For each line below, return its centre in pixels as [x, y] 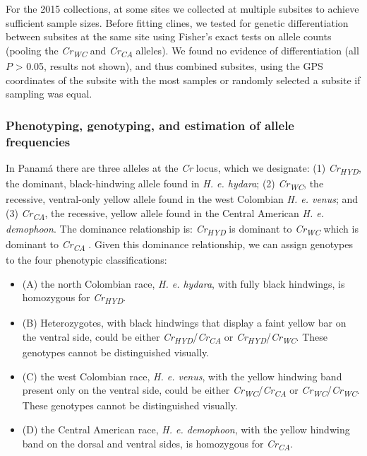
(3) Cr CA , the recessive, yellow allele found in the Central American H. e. [165, 214]
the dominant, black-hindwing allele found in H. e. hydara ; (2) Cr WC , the [165, 184]
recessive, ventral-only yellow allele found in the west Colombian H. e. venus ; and [182, 199]
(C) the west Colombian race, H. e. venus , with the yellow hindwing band [182, 376]
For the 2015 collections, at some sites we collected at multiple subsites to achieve [182, 8]
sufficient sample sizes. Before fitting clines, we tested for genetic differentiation [177, 22]
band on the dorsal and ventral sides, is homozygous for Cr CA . [157, 444]
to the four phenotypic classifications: [86, 260]
